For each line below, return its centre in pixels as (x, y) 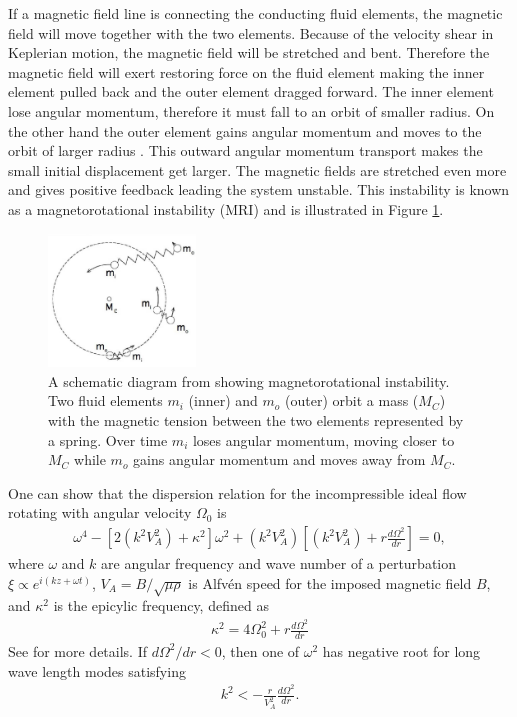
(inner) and (223, 400)
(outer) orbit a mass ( (352, 400)
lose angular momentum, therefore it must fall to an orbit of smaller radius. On (251, 110)
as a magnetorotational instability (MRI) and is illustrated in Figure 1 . (226, 208)
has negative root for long (401, 650)
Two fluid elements (105, 400)
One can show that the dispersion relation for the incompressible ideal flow (237, 492)
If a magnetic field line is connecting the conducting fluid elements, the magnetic (255, 13)
